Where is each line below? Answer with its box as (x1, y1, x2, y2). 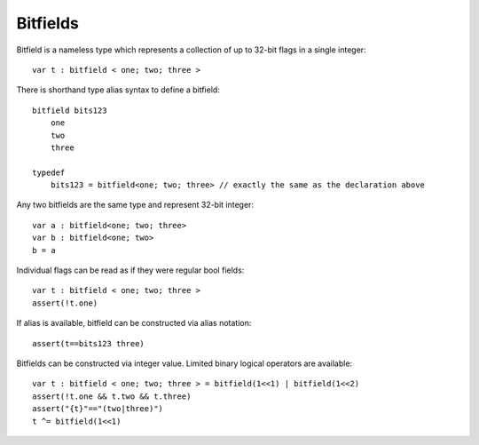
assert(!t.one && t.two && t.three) (32, 391, 192, 401)
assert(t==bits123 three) (32, 338, 145, 348)
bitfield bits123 (32, 105, 107, 115)
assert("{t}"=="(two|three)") (32, 404, 164, 414)
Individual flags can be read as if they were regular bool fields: (16, 265, 245, 275)
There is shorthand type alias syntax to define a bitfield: (16, 84, 221, 95)
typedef (32, 167, 66, 178)
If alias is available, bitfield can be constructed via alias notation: (16, 318, 252, 329)
